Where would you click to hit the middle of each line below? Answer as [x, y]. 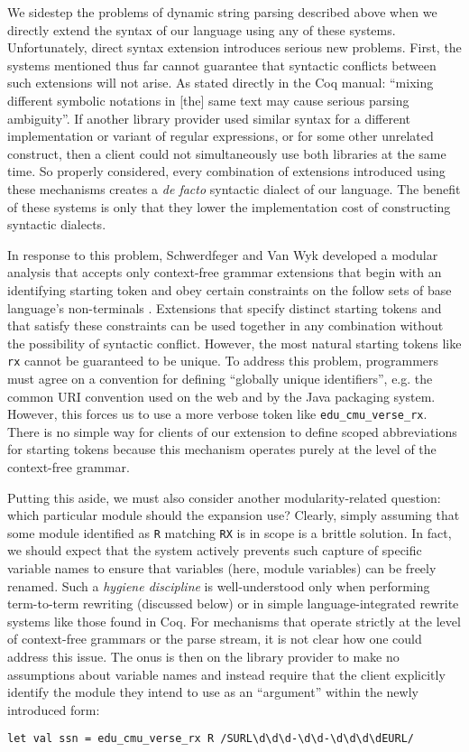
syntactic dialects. [57, 224]
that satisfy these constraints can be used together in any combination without [225, 325]
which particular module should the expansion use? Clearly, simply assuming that [234, 515]
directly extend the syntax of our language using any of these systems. [202, 29]
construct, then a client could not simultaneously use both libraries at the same [227, 153]
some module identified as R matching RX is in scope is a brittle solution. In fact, [230, 532]
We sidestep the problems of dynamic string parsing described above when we [222, 12]
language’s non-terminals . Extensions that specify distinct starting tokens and [225, 307]
